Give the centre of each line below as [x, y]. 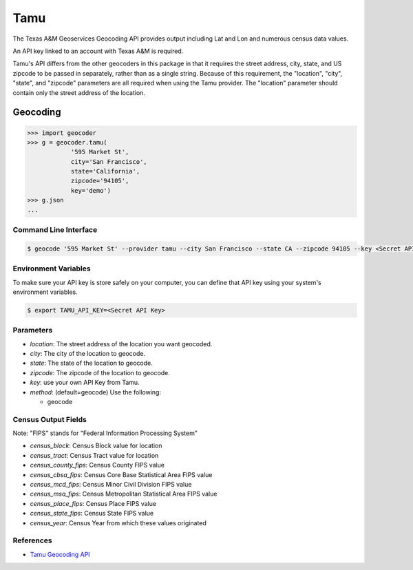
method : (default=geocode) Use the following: [96, 392]
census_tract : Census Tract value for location [94, 455]
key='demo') [91, 190]
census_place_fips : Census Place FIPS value [93, 503]
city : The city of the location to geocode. [88, 353]
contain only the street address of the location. [79, 92]
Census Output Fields [50, 419]
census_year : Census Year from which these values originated [118, 522]
